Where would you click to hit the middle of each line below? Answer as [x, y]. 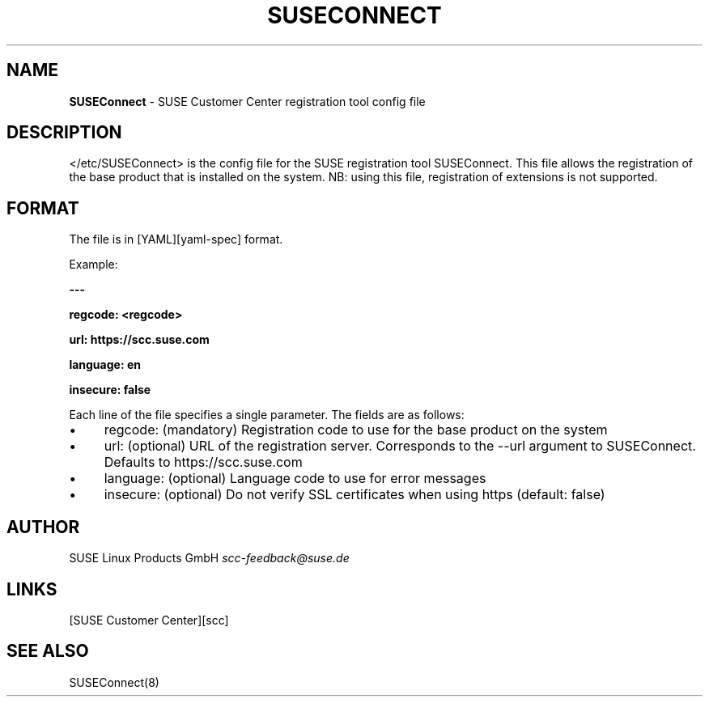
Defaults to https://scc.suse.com [203, 462]
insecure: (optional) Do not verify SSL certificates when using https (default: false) [354, 495]
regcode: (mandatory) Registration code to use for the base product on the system [356, 430]
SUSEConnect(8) [114, 682]
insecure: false [110, 390]
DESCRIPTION [64, 133]
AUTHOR [43, 527]
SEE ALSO [48, 651]
